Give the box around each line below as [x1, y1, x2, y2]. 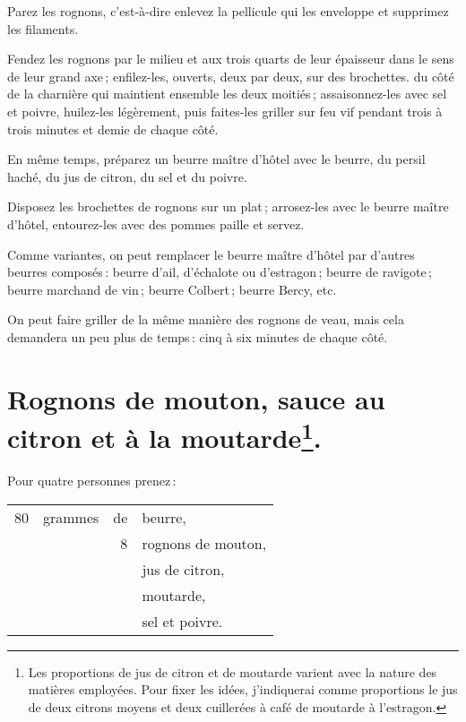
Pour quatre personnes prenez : [7, 471, 177, 490]
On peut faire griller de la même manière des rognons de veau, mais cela [7, 310, 404, 329]
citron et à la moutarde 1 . [7, 415, 322, 456]
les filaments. [7, 19, 79, 38]
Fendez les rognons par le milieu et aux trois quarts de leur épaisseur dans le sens [7, 49, 454, 68]
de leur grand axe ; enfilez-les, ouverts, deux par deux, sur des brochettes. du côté [7, 66, 454, 85]
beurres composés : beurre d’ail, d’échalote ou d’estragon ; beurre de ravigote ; [7, 262, 432, 281]
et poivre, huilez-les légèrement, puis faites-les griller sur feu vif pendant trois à [7, 101, 443, 120]
